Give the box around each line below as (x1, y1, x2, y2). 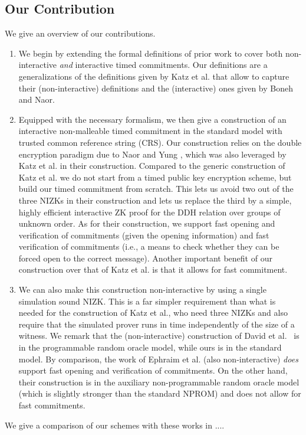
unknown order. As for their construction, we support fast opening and (18, 217, 275, 230)
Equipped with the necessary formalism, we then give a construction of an (18, 113, 287, 125)
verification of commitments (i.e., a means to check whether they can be (18, 240, 279, 253)
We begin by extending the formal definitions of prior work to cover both (18, 47, 283, 59)
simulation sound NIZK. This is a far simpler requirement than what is (18, 295, 276, 307)
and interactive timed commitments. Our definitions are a (59, 58, 268, 71)
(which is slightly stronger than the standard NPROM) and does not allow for (18, 387, 301, 400)
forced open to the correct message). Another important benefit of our (18, 251, 272, 264)
